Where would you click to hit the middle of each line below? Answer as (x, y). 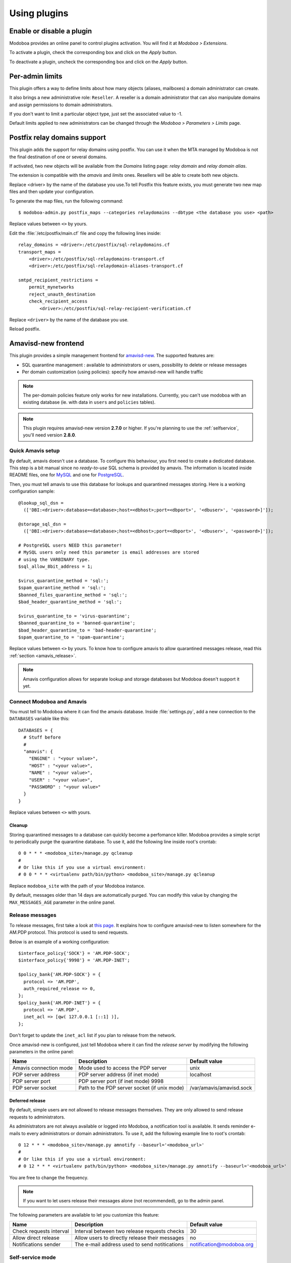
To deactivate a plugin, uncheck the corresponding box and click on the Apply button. (98, 62)
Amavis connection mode (43, 1068)
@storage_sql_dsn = (42, 524)
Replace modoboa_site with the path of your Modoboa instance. (77, 886)
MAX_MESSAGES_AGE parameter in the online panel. (62, 902)
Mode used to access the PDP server (123, 1068)
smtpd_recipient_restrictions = (58, 280)
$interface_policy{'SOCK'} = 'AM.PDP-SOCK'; (74, 953)
